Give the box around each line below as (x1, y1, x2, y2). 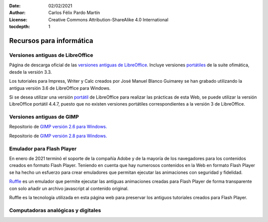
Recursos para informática (9, 36, 94, 45)
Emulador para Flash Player (9, 145, 77, 152)
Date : (9, 3, 21, 8)
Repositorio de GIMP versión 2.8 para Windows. (9, 133, 108, 139)
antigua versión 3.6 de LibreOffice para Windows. (9, 85, 111, 91)
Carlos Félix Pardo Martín (48, 10, 100, 16)
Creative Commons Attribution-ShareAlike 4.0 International (48, 16, 169, 22)
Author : (9, 10, 26, 16)
